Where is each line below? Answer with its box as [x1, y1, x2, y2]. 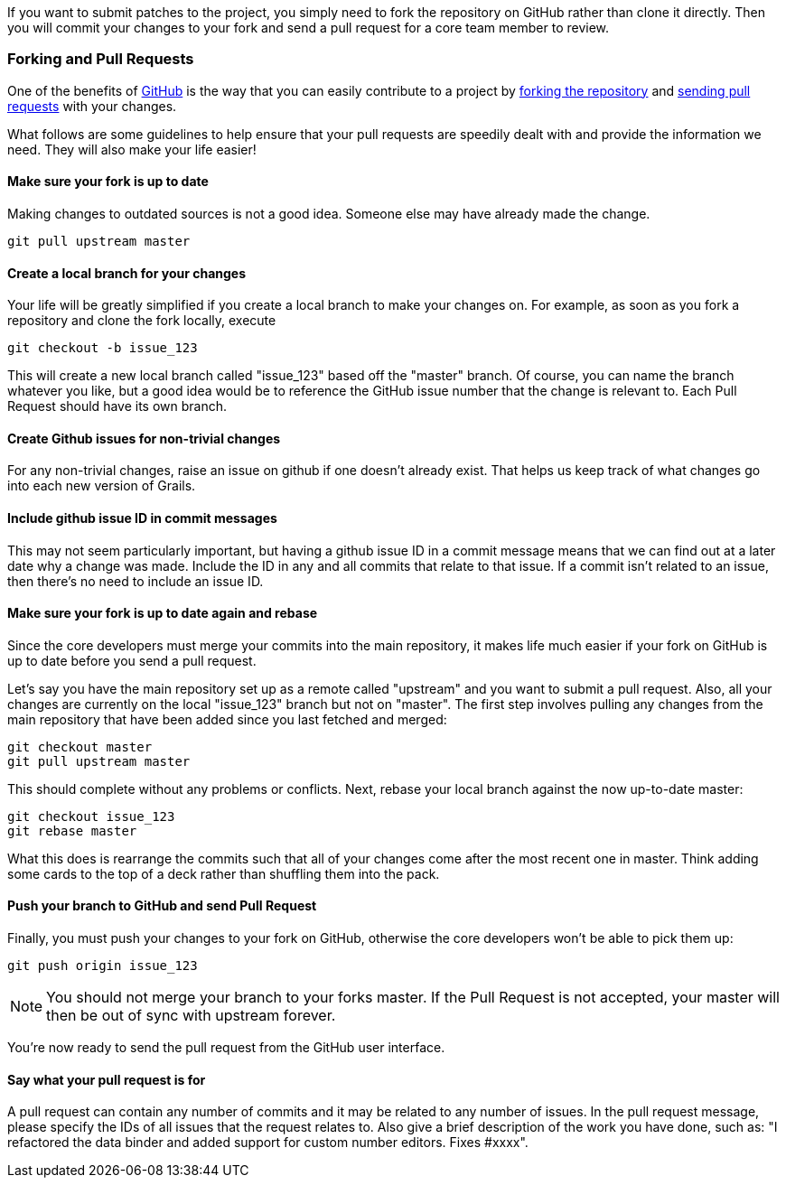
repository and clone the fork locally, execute [7, 313, 276, 329]
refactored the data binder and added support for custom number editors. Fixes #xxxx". [7, 1134, 529, 1151]
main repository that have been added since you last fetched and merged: [7, 711, 447, 727]
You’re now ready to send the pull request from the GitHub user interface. [7, 1040, 445, 1056]
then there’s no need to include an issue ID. [7, 573, 264, 589]
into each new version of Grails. [7, 478, 196, 494]
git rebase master [7, 823, 137, 838]
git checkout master [7, 739, 153, 754]
